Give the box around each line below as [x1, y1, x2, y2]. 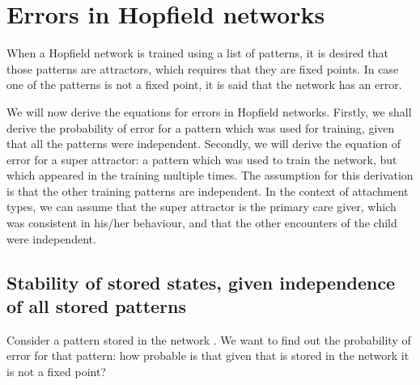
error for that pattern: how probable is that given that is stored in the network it [6, 347, 409, 364]
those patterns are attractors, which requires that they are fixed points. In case [6, 60, 399, 77]
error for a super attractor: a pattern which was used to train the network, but [6, 150, 397, 167]
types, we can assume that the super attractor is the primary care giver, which [6, 198, 397, 215]
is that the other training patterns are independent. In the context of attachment [6, 182, 409, 199]
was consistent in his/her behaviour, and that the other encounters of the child [6, 214, 397, 231]
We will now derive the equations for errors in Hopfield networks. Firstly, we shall [6, 103, 412, 120]
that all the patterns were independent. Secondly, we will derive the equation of [6, 135, 401, 152]
